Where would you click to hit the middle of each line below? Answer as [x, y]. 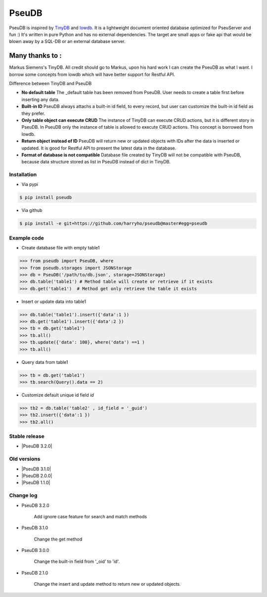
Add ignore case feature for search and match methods [90, 516]
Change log [23, 496]
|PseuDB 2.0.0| [37, 476]
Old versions [25, 459]
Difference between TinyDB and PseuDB [50, 84]
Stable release [27, 437]
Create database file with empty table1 [61, 248]
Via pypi [30, 184]
